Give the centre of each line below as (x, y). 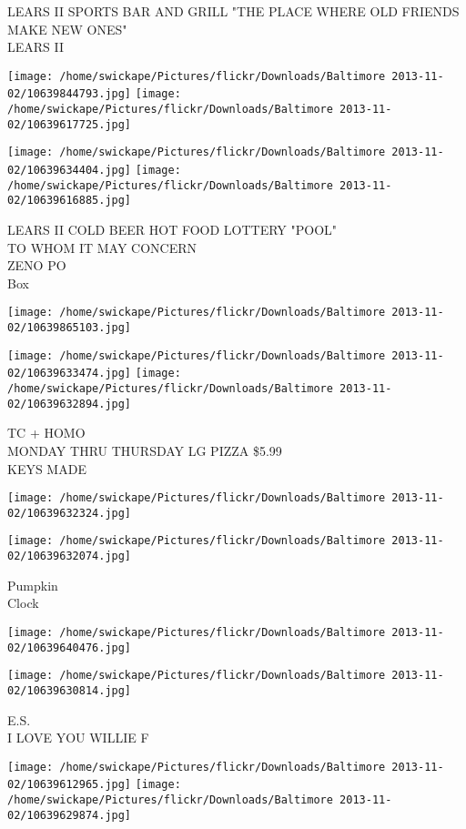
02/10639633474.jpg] (70, 374)
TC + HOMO (46, 433)
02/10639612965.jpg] (70, 785)
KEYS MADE (47, 468)
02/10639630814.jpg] (70, 690)
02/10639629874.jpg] (70, 815)
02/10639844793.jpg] (70, 94)
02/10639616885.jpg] (70, 201)
